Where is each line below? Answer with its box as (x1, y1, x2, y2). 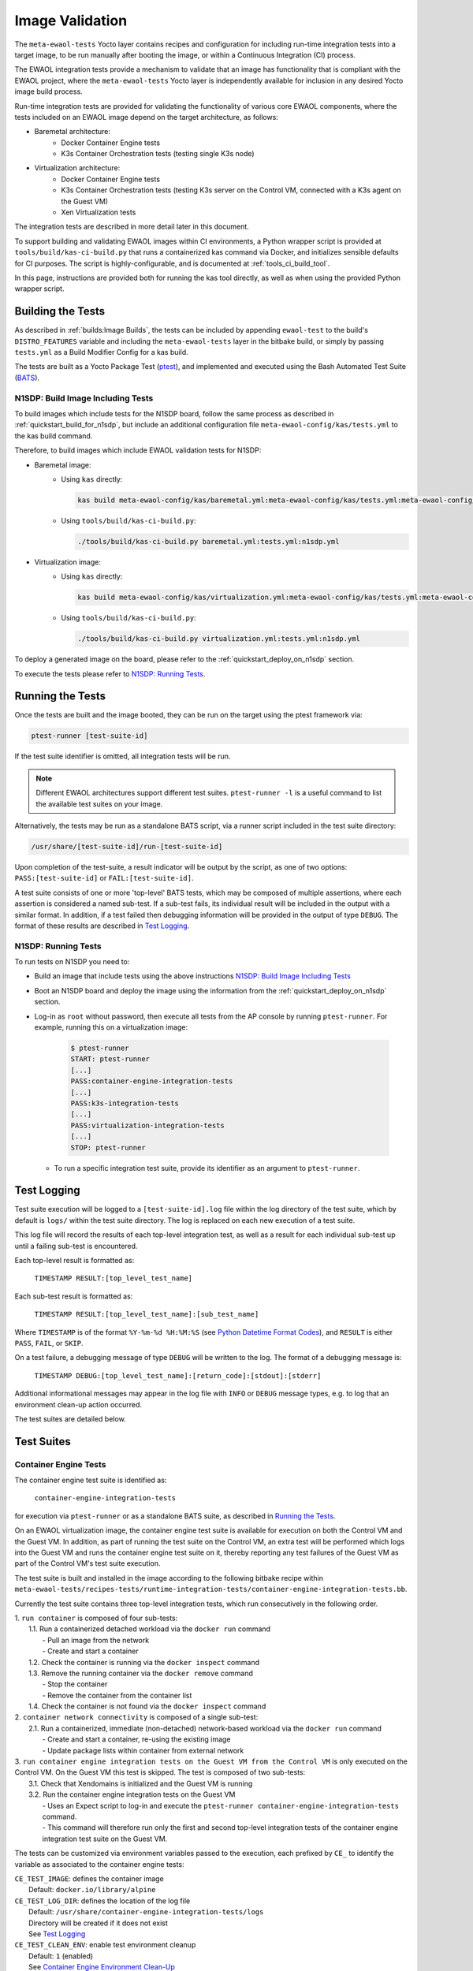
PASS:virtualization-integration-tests (70, 1120, 225, 1130)
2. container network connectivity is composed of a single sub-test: (14, 1712, 259, 1722)
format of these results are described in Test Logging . (14, 921, 190, 930)
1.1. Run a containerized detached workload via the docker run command (28, 1624, 271, 1634)
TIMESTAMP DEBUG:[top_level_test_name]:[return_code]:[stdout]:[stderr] (34, 1371, 322, 1380)
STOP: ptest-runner (70, 1143, 146, 1152)
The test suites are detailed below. (14, 1414, 126, 1423)
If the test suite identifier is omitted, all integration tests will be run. (14, 751, 231, 761)
